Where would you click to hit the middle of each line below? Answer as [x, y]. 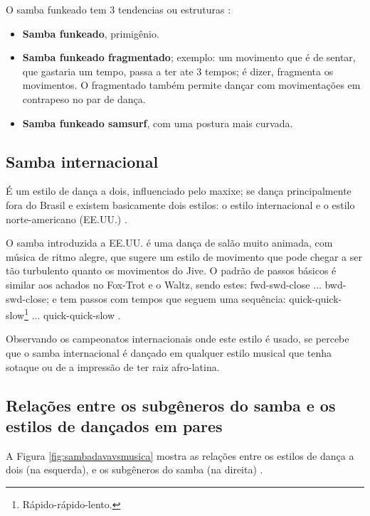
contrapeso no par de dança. [84, 98]
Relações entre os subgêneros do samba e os [171, 405]
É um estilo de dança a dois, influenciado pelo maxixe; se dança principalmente [179, 191]
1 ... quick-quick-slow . [73, 314]
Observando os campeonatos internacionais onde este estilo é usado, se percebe [178, 339]
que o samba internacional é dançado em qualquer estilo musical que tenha [169, 352]
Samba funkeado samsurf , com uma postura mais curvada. [158, 123]
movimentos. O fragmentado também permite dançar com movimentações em [191, 85]
